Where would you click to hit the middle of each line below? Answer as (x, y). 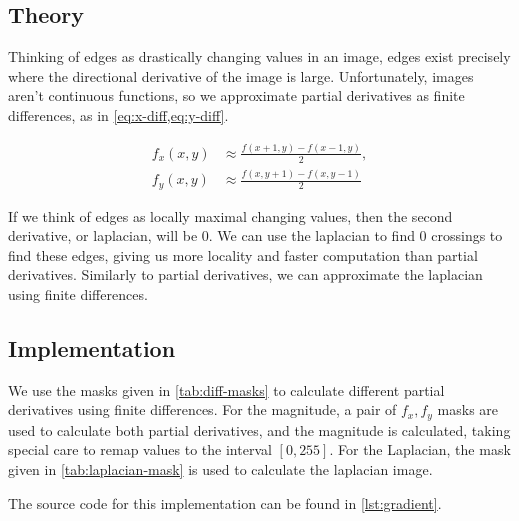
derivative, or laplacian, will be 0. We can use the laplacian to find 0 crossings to (255, 235)
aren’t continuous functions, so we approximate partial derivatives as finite (236, 95)
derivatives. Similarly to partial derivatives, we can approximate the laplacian (245, 274)
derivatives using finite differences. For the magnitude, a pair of (202, 409)
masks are (468, 409)
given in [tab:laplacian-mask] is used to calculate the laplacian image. (220, 468)
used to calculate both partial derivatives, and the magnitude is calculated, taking (259, 429)
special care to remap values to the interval (140, 449)
